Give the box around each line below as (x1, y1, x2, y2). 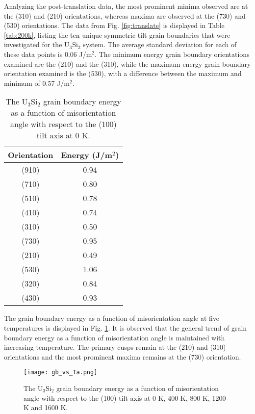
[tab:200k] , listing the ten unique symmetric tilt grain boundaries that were (4, 29, 230, 40)
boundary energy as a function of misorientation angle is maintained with (4, 332, 225, 342)
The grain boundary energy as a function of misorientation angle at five (4, 313, 220, 323)
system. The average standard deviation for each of (83, 39, 237, 50)
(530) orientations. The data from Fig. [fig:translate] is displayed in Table (4, 20, 225, 30)
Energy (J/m (61, 149, 112, 161)
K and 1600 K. (24, 402, 68, 413)
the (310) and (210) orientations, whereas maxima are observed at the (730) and (4, 10, 246, 21)
